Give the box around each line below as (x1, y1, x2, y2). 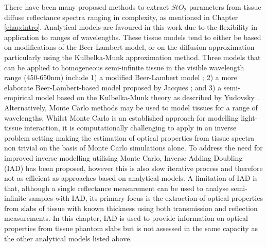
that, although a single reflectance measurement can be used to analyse (4, 182, 229, 193)
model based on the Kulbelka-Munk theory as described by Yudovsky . (35, 92, 259, 103)
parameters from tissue (189, 2, 261, 12)
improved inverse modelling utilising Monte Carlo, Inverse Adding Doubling (4, 152, 243, 163)
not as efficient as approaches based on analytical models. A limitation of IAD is (4, 173, 258, 183)
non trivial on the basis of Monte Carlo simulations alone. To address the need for (4, 142, 263, 153)
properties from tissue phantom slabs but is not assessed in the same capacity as (4, 223, 258, 234)
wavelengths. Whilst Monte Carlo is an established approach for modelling (4, 112, 239, 123)
